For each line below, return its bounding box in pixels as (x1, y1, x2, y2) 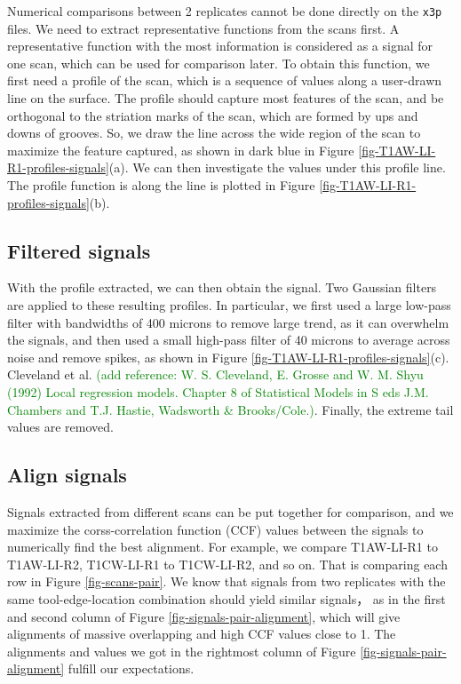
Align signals (7, 461, 127, 489)
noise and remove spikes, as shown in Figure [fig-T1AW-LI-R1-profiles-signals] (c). (7, 347, 449, 366)
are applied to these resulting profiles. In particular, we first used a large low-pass (7, 295, 451, 314)
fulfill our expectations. (68, 659, 195, 678)
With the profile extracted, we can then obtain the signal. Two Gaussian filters (7, 278, 437, 297)
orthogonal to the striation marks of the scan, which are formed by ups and (7, 106, 418, 124)
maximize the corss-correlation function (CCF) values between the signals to (7, 520, 424, 538)
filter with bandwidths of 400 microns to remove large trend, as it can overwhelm (7, 313, 449, 331)
